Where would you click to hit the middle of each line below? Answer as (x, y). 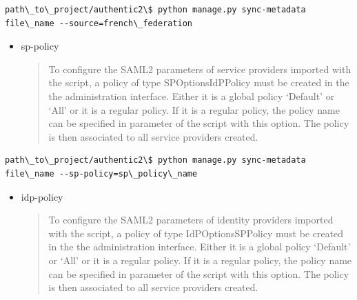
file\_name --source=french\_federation (99, 23)
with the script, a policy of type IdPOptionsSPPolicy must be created (196, 233)
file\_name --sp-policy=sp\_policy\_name (101, 173)
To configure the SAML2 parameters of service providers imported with (200, 69)
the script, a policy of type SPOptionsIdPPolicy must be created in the (199, 82)
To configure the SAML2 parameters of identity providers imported (191, 220)
